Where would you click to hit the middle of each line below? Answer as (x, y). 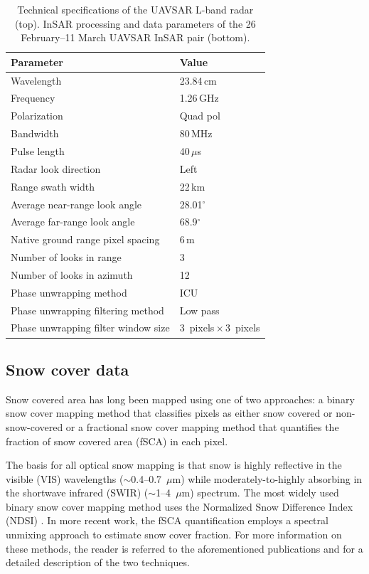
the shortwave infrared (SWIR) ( (77, 493)
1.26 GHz (199, 98)
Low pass (199, 310)
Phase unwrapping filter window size (90, 328)
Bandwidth (35, 133)
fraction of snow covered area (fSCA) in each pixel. (117, 441)
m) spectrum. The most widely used (260, 493)
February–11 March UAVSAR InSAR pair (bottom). (135, 37)
